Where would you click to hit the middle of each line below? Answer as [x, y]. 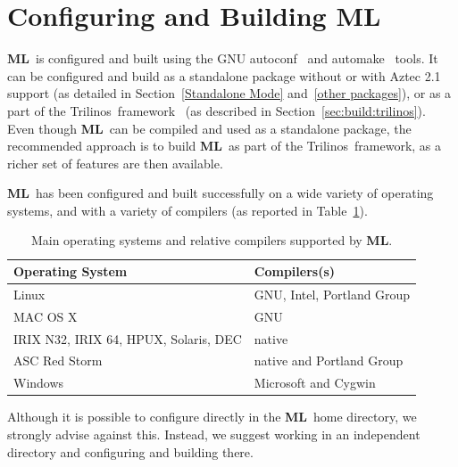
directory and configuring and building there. [130, 451]
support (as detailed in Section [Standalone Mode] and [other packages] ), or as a [229, 93]
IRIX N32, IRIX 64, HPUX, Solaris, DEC [128, 338]
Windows [39, 383]
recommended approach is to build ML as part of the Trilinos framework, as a [225, 146]
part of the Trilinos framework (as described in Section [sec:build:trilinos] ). [217, 110]
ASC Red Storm [58, 360]
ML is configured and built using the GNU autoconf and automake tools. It [223, 58]
